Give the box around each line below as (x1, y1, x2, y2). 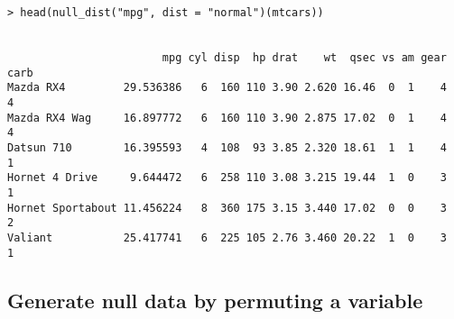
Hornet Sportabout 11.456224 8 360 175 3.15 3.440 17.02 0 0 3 (7, 201, 447, 214)
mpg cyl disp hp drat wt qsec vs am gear (162, 50, 447, 64)
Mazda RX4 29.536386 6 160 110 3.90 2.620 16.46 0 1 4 (7, 81, 447, 95)
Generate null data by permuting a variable (7, 286, 423, 314)
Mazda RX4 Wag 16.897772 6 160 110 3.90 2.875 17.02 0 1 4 (7, 111, 447, 124)
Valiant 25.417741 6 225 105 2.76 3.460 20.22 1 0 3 (7, 231, 447, 244)
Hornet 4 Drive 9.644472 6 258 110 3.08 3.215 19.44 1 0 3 (7, 171, 447, 185)
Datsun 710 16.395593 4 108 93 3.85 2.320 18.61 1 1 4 (7, 141, 447, 154)
